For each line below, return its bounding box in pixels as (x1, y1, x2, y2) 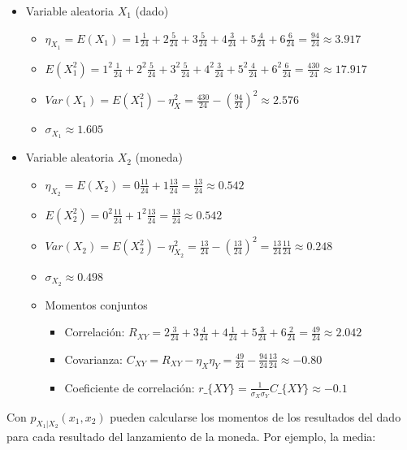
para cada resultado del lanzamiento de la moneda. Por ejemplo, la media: (6, 427, 376, 444)
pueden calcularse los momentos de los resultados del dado (110, 408, 401, 425)
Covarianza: (64, 350, 123, 367)
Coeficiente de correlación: (64, 379, 195, 396)
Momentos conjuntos (45, 296, 148, 313)
